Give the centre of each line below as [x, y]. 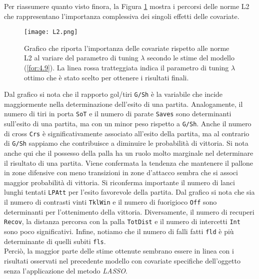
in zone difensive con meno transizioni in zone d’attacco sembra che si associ [121, 172]
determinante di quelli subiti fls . [55, 241]
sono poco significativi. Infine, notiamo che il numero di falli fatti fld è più [119, 231]
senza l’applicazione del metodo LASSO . [66, 270]
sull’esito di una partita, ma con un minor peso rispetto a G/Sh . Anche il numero [128, 124]
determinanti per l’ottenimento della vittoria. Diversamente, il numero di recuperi [129, 211]
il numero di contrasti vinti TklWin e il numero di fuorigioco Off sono [110, 202]
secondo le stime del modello [191, 58]
